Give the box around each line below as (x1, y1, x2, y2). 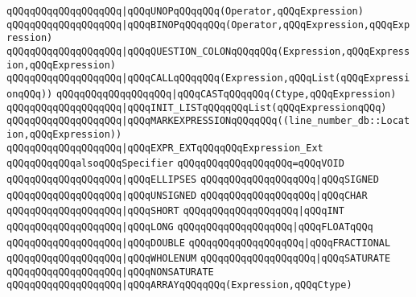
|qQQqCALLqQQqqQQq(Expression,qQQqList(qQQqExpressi (122, 72, 410, 85)
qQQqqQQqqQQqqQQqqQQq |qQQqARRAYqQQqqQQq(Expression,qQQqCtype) (6, 279, 352, 291)
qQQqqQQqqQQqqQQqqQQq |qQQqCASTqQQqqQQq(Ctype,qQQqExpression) (56, 88, 397, 100)
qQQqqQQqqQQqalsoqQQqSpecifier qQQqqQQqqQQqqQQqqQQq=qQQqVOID (6, 158, 344, 170)
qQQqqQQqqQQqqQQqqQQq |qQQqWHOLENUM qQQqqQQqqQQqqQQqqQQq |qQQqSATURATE (6, 253, 391, 265)
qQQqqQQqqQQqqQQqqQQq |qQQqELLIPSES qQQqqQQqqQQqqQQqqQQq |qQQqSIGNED (6, 173, 379, 185)
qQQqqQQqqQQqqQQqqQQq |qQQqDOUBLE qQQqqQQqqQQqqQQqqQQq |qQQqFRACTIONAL (6, 237, 391, 249)
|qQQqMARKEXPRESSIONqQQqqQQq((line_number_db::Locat (122, 115, 410, 127)
